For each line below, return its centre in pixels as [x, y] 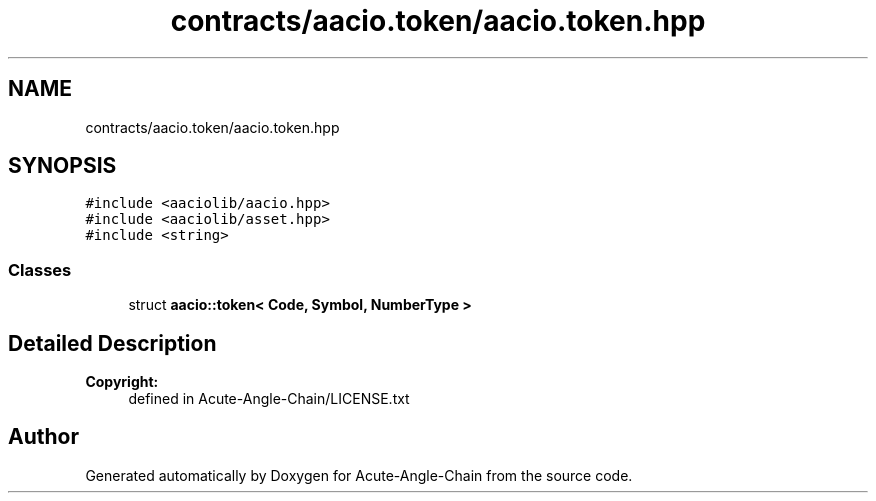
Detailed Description [112, 343]
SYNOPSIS [62, 166]
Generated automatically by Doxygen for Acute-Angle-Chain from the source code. [359, 475]
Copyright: [122, 382]
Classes [40, 269]
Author [43, 437]
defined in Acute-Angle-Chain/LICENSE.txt [269, 399]
